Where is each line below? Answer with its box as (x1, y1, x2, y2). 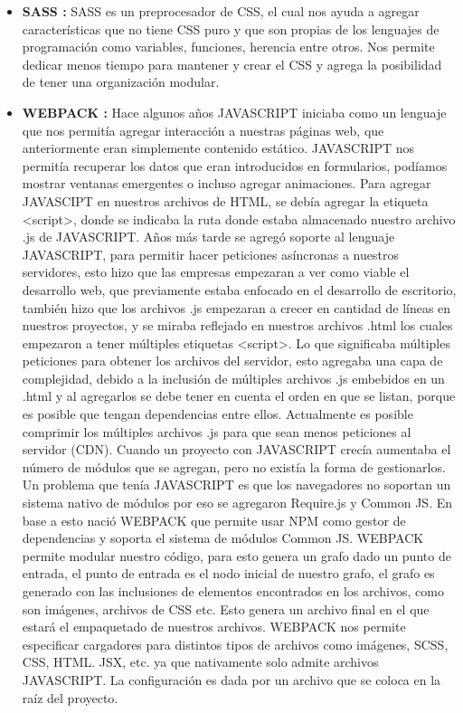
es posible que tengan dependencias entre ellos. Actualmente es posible (22, 404, 413, 423)
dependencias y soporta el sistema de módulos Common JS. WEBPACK (22, 528, 424, 547)
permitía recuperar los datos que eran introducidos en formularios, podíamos (22, 156, 448, 175)
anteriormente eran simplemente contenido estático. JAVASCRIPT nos (22, 138, 415, 157)
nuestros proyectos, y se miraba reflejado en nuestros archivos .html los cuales (22, 316, 453, 335)
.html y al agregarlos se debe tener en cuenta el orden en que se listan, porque (22, 386, 456, 405)
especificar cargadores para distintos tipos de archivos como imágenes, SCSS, (22, 634, 449, 653)
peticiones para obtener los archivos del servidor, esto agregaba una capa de (22, 351, 443, 370)
